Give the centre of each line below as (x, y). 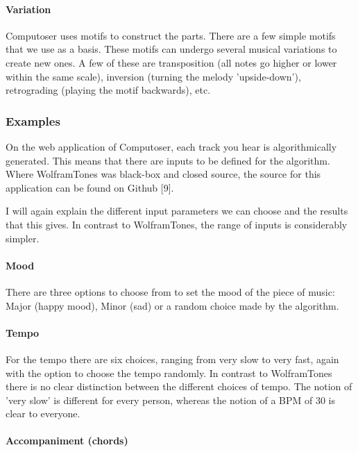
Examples (33, 120)
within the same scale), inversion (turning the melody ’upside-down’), (153, 76)
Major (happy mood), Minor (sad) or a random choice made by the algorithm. (172, 305)
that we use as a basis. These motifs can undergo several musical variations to (171, 49)
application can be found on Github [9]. (90, 187)
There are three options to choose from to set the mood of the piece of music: (170, 291)
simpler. (23, 238)
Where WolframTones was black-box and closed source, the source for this (163, 174)
